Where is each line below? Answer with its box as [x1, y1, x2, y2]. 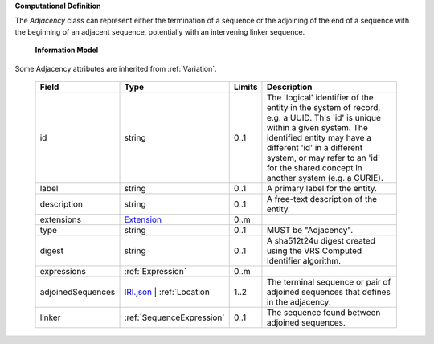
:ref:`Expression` [124, 265, 187, 276]
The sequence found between [266, 306, 381, 317]
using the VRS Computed [266, 245, 362, 256]
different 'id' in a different [266, 141, 363, 153]
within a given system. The [266, 121, 369, 133]
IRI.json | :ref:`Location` [124, 286, 213, 297]
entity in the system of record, [266, 101, 381, 113]
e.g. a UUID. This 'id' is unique [266, 112, 382, 123]
